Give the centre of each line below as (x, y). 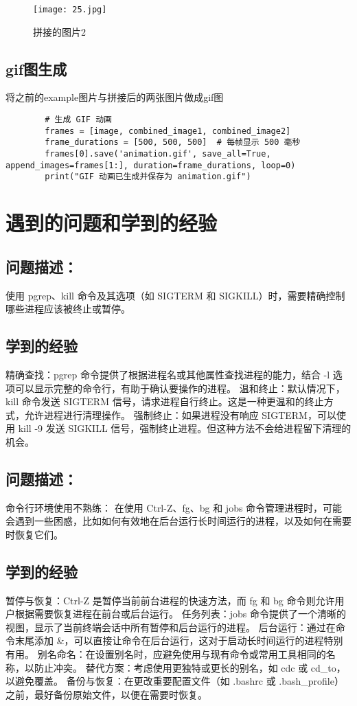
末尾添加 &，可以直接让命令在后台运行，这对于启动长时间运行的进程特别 (179, 640)
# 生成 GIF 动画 (78, 120)
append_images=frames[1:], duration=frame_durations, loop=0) (151, 165)
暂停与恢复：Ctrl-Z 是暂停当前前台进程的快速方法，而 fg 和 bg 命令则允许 (170, 600)
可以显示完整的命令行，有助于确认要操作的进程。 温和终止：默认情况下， (180, 388)
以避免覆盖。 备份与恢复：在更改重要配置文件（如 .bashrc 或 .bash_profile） (175, 681)
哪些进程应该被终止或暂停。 (68, 309)
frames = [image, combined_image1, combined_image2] (168, 131)
